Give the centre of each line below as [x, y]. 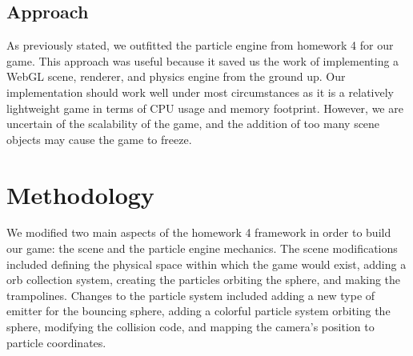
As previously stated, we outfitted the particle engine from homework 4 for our [200, 45]
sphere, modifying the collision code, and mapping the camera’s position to [190, 327]
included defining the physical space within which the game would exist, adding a [206, 264]
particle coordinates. [56, 342]
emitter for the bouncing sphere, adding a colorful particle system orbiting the [198, 311]
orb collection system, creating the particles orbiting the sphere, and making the [204, 280]
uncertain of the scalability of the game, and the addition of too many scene [193, 124]
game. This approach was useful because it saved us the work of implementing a [203, 60]
